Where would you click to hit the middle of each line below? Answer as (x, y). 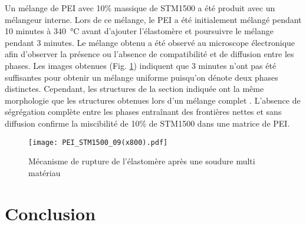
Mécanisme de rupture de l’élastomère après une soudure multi (142, 161)
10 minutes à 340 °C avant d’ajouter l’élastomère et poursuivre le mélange (139, 31)
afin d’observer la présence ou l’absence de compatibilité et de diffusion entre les (149, 54)
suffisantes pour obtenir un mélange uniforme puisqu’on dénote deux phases (142, 77)
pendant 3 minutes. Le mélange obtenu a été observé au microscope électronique (150, 42)
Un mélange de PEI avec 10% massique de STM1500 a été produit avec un (140, 8)
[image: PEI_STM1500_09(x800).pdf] (98, 142)
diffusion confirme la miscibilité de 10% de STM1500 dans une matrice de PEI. (147, 123)
